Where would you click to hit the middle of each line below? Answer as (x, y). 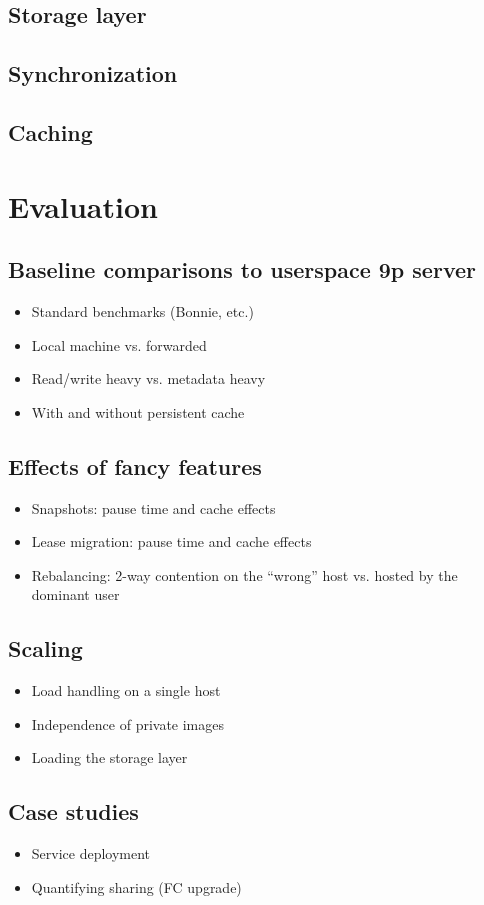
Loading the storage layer (109, 757)
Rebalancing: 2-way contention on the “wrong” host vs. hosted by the (244, 574)
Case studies (73, 811)
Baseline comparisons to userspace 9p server (242, 269)
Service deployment (91, 853)
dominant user (75, 594)
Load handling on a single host (126, 690)
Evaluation (83, 205)
